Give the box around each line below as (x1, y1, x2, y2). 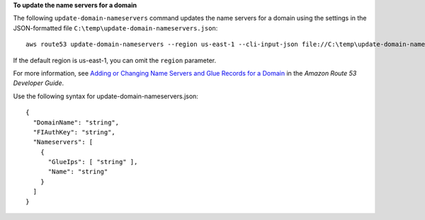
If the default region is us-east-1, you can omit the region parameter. (13, 56, 216, 64)
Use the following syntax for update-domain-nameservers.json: (13, 92, 198, 100)
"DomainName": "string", (33, 118, 120, 127)
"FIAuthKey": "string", (33, 128, 116, 136)
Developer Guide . (13, 79, 64, 88)
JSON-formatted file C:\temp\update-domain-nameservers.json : (13, 23, 218, 32)
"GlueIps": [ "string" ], (47, 158, 138, 166)
